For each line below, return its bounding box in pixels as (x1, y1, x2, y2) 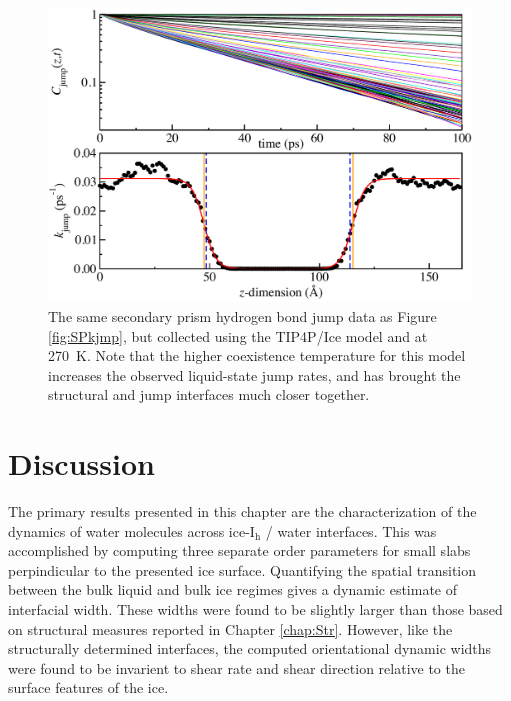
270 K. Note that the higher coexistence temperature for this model (48, 345, 466, 366)
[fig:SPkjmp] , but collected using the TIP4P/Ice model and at (48, 325, 428, 346)
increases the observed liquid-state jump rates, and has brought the (48, 364, 461, 385)
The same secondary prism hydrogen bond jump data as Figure (48, 305, 437, 326)
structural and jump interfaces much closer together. (48, 384, 370, 405)
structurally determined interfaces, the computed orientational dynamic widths (8, 638, 492, 659)
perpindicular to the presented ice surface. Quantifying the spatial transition (8, 559, 477, 580)
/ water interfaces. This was (265, 520, 437, 541)
